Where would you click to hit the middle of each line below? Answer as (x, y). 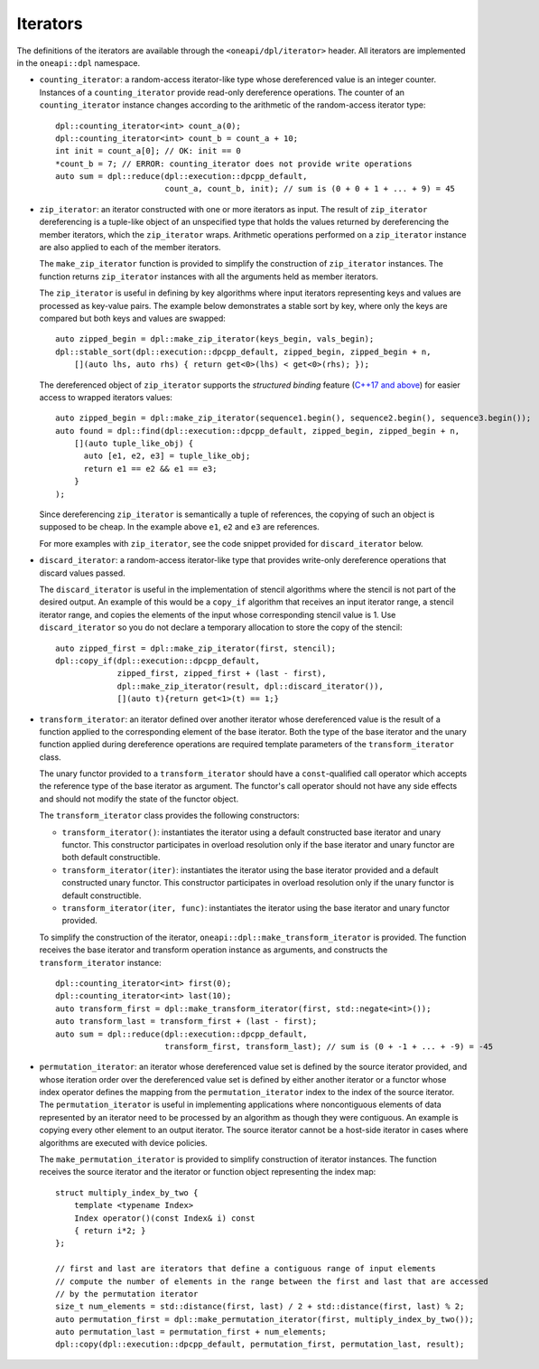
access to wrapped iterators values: (106, 397)
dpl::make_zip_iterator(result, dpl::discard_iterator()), (250, 686)
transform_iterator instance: (100, 962)
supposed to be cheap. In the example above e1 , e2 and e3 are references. (179, 527)
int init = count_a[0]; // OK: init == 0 (148, 151)
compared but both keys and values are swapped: (132, 318)
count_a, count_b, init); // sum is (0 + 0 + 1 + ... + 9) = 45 (310, 189)
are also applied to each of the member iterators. (130, 248)
